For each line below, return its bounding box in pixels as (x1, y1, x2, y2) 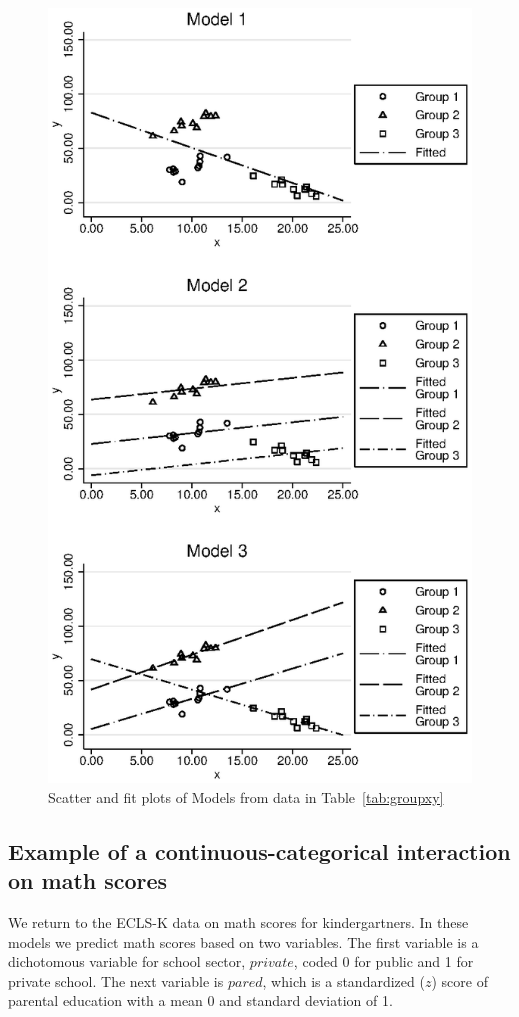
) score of (431, 970, 488, 991)
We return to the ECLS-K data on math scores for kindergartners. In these (8, 912, 469, 933)
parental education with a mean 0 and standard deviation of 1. (8, 990, 393, 1011)
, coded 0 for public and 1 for (293, 951, 474, 972)
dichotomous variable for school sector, (8, 951, 246, 972)
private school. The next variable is (8, 970, 224, 991)
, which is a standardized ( (262, 970, 425, 991)
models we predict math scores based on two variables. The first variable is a (8, 931, 479, 952)
